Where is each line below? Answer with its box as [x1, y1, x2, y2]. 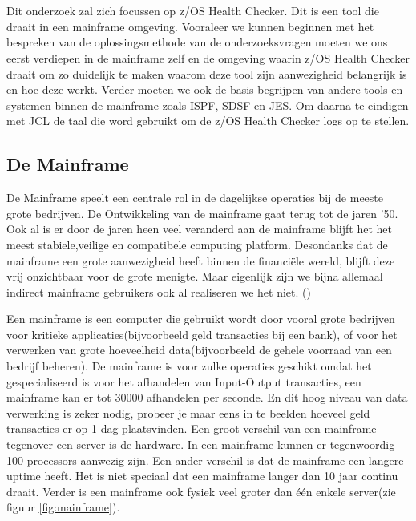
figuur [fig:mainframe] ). [6, 499, 120, 515]
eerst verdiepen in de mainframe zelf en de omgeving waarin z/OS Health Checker [6, 49, 410, 66]
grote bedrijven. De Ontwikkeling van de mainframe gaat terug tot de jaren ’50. [6, 204, 398, 221]
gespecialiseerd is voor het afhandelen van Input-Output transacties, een [6, 373, 361, 390]
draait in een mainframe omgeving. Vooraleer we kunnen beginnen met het [6, 18, 374, 34]
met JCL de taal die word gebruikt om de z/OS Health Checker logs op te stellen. [6, 112, 410, 129]
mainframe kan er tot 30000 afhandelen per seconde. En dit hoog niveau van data [6, 389, 408, 406]
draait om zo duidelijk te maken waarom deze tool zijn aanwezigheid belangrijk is [6, 65, 407, 82]
